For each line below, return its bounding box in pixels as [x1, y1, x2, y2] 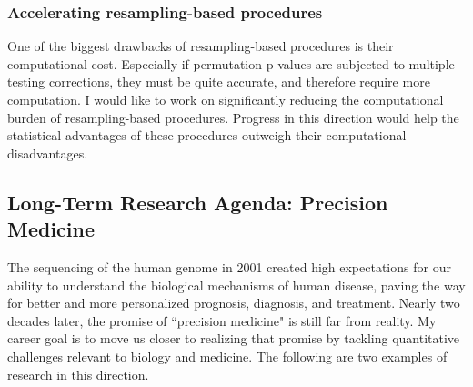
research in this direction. [7, 364, 149, 383]
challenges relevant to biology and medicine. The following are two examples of [7, 346, 448, 365]
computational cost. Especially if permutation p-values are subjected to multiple [7, 54, 455, 73]
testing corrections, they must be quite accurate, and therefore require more [7, 72, 430, 91]
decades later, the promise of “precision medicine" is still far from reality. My [7, 311, 437, 330]
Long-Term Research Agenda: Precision [7, 188, 388, 216]
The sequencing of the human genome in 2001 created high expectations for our [7, 257, 451, 276]
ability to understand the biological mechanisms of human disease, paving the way [7, 275, 466, 294]
